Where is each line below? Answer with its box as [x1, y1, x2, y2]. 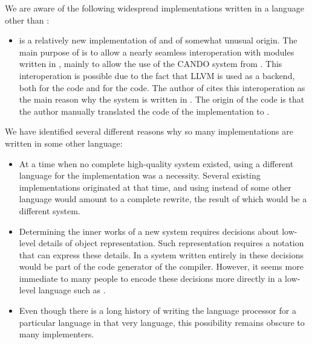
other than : [5, 13, 50, 26]
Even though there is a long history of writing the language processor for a [19, 304, 296, 317]
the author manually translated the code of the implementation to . [19, 104, 270, 117]
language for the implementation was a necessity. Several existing [19, 169, 261, 182]
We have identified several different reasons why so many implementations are [5, 125, 293, 138]
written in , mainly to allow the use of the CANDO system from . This [19, 57, 282, 70]
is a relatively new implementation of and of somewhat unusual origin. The [19, 34, 297, 46]
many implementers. [19, 328, 94, 340]
